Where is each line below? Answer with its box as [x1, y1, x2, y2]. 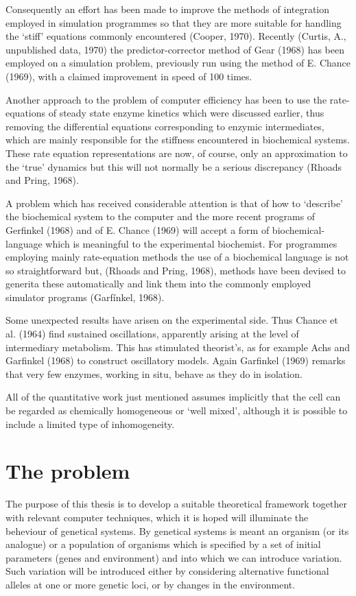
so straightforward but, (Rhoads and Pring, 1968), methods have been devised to [5, 263, 346, 277]
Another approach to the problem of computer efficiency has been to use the [5, 92, 327, 106]
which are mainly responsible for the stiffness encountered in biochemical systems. [5, 132, 351, 147]
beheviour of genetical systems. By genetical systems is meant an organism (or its [5, 523, 349, 538]
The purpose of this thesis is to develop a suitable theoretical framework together [5, 497, 348, 511]
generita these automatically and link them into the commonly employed [5, 276, 311, 291]
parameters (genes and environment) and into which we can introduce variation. [5, 550, 342, 564]
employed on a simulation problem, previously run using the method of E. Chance [5, 56, 351, 70]
